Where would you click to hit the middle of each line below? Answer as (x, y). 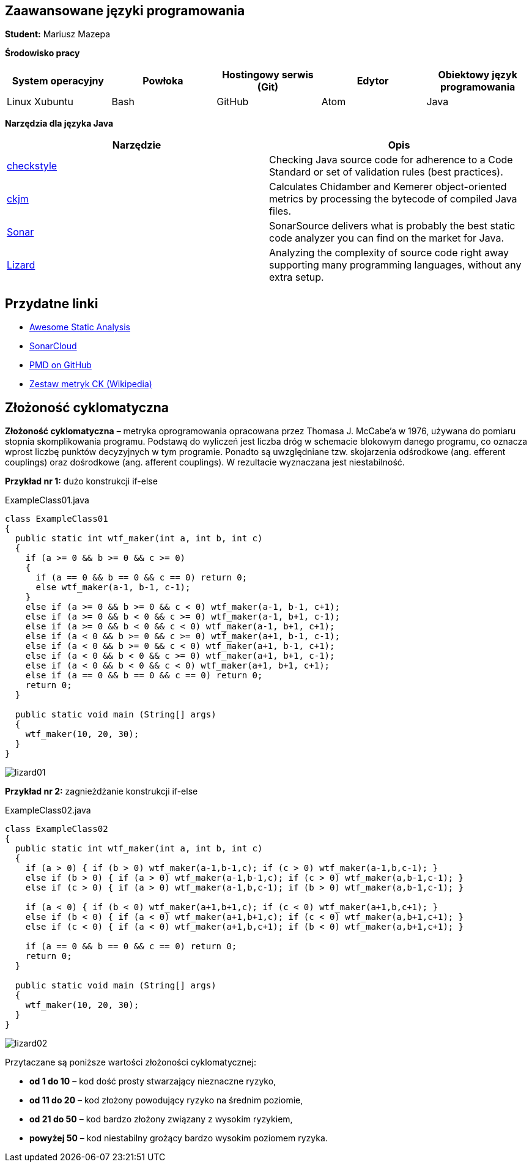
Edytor (373, 81)
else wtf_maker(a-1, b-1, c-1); (113, 587)
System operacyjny (58, 81)
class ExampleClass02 (57, 829)
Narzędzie (137, 145)
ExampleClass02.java (48, 810)
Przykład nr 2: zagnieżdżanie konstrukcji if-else (102, 791)
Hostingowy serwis (268, 75)
